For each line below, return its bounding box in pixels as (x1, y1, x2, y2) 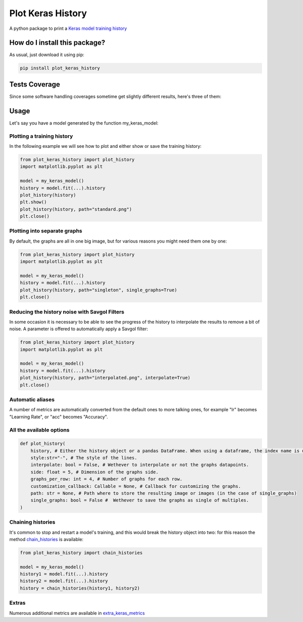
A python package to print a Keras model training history (9, 25, 127, 31)
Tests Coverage (9, 80, 60, 89)
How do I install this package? (9, 38, 106, 47)
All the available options (9, 426, 70, 433)
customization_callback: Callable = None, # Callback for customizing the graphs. (30, 483, 241, 489)
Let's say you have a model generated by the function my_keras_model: (9, 120, 159, 126)
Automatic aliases (9, 396, 55, 403)
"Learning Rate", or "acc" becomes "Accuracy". (9, 413, 108, 420)
